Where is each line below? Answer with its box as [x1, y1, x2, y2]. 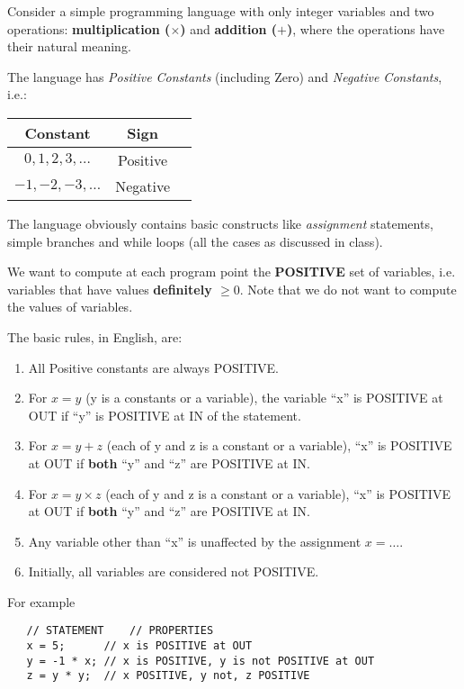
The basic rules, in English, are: [7, 327, 183, 346]
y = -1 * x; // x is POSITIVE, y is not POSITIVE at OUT [26, 654, 375, 667]
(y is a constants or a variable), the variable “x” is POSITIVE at [85, 388, 443, 407]
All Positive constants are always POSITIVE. [28, 358, 279, 376]
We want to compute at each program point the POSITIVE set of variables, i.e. [7, 262, 456, 281]
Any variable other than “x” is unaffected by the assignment [28, 531, 361, 550]
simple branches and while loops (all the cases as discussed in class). [7, 231, 383, 250]
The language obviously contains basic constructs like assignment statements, [7, 213, 433, 232]
